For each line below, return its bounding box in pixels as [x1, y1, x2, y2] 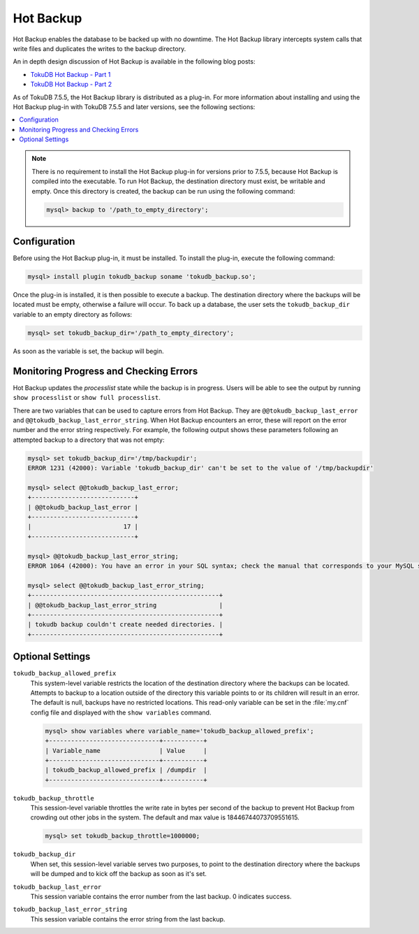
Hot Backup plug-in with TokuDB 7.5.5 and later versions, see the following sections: [13, 102, 256, 111]
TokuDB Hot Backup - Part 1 [30, 70, 111, 78]
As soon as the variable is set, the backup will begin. [13, 347, 164, 355]
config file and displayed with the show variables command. [30, 708, 212, 717]
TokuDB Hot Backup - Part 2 [30, 80, 112, 89]
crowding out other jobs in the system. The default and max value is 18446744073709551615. [30, 813, 300, 821]
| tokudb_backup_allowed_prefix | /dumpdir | [45, 766, 207, 774]
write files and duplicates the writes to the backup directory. [13, 44, 186, 52]
